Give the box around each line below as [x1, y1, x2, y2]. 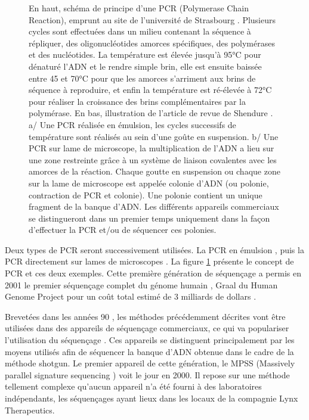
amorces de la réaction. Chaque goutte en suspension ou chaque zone [29, 165, 280, 178]
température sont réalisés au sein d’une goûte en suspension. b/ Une [29, 130, 279, 142]
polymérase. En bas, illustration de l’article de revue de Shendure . [29, 107, 273, 119]
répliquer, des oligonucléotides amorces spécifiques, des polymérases [29, 36, 275, 49]
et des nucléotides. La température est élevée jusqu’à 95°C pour [29, 48, 261, 61]
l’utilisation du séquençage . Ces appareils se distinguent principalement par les [5, 334, 295, 346]
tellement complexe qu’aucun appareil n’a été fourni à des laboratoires [5, 380, 262, 393]
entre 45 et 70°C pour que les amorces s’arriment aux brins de [29, 71, 256, 84]
